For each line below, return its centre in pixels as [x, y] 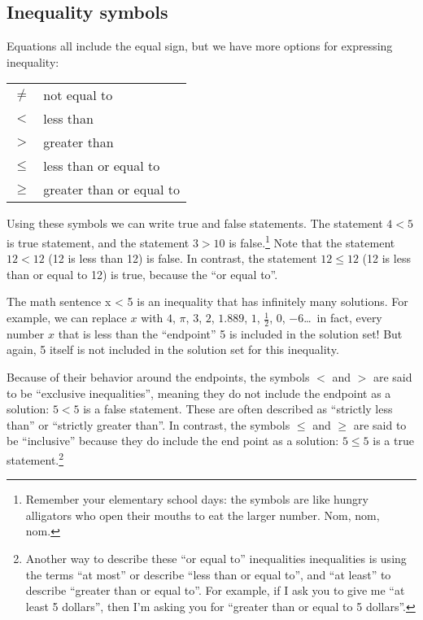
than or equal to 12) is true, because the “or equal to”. [142, 274]
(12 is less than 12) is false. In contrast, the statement [183, 258]
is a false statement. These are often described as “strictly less [238, 409]
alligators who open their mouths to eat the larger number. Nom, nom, [203, 515]
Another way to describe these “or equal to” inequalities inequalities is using [216, 559]
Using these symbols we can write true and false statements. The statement [195, 223]
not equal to [78, 95]
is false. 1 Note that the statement [312, 241]
